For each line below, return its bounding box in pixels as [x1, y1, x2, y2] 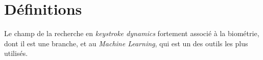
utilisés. [4, 48, 28, 58]
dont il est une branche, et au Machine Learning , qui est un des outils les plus [4, 38, 248, 48]
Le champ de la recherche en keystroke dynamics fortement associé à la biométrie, [4, 28, 259, 39]
